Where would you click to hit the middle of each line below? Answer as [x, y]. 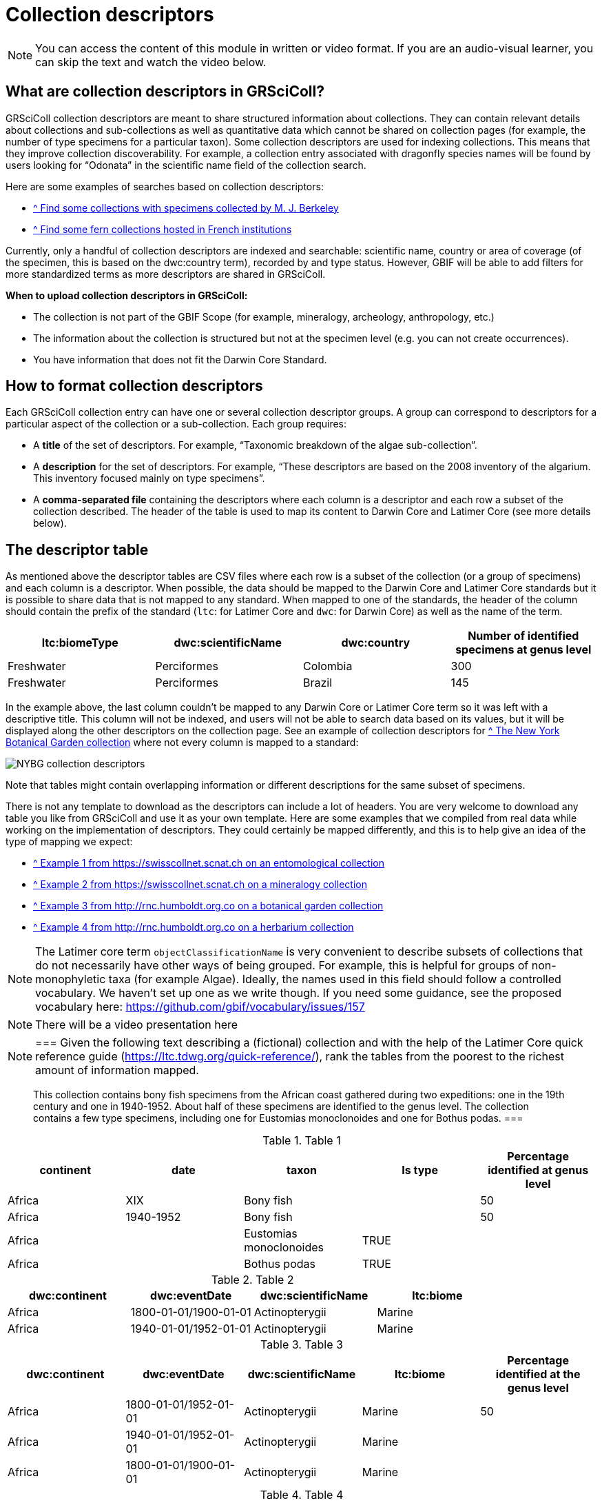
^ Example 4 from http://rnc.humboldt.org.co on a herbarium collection [194, 927]
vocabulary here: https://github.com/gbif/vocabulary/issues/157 [200, 1007]
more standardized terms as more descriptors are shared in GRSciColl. [166, 274]
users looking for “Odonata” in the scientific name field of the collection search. [186, 165]
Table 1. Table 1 [302, 1141]
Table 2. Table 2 [252, 1280]
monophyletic [71, 979]
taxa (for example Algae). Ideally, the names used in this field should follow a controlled [335, 979]
